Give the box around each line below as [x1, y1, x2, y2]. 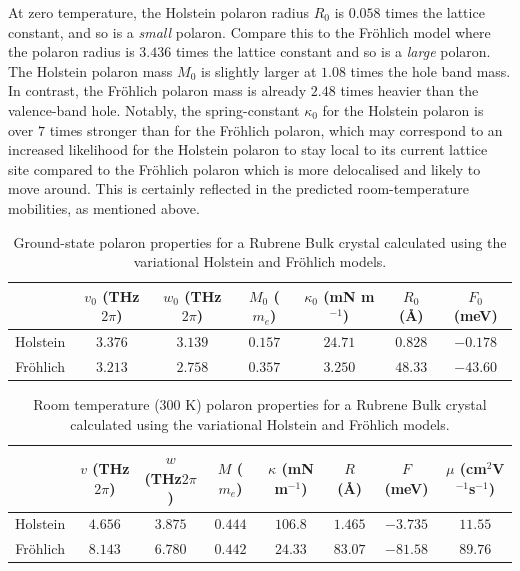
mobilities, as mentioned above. [8, 197, 200, 218]
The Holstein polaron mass [8, 60, 173, 81]
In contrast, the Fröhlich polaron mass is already [8, 80, 307, 101]
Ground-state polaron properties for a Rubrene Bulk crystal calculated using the [13, 231, 507, 252]
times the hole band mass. [350, 60, 511, 81]
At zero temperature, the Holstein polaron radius [8, 2, 309, 22]
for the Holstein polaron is [322, 99, 484, 120]
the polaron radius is [8, 41, 135, 62]
